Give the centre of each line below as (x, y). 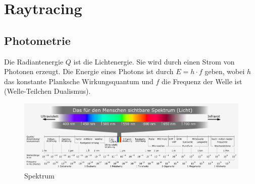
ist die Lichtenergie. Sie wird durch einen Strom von (154, 61)
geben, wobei (225, 71)
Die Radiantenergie (34, 61)
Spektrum (39, 176)
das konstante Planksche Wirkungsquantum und (79, 81)
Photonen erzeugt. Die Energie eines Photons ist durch (89, 71)
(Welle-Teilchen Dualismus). (47, 91)
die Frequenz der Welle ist (202, 81)
